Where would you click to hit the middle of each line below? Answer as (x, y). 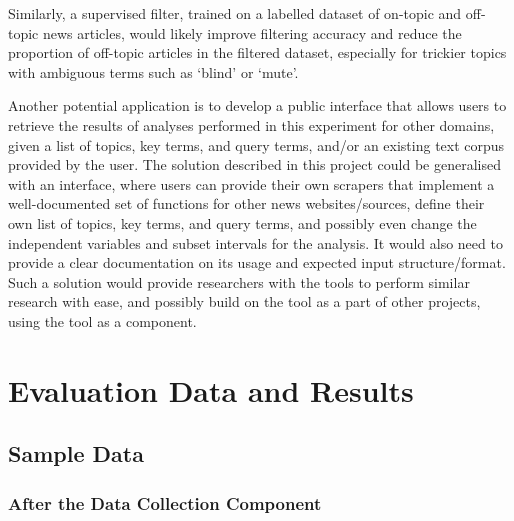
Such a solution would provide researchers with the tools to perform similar (239, 281)
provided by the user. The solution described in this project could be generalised (254, 164)
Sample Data (76, 453)
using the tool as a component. (102, 320)
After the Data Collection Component (165, 502)
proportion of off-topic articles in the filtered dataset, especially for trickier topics (257, 52)
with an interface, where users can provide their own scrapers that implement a (251, 183)
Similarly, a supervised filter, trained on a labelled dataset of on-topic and (235, 13)
